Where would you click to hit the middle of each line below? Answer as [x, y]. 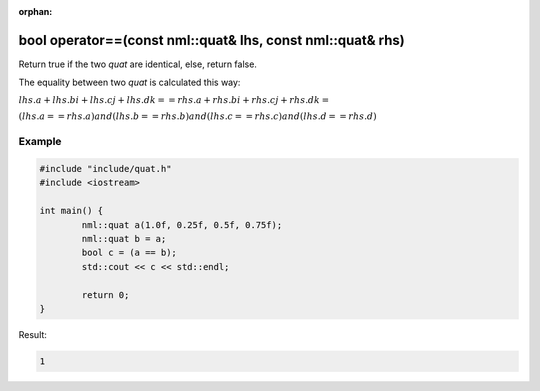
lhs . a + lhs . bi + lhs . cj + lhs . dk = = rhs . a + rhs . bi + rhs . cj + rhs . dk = [174, 99]
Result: [32, 334]
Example [40, 142]
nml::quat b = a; [124, 238]
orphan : [35, 11]
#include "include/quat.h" [105, 169]
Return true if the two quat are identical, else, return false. [137, 64]
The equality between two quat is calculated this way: [129, 82]
